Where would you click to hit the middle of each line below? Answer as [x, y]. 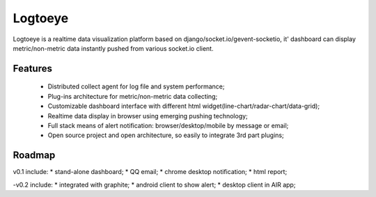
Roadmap [34, 156]
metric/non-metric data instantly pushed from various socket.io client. [113, 48]
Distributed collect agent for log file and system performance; [136, 86]
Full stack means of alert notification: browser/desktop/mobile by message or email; [168, 125]
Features [32, 69]
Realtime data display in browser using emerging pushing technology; [148, 116]
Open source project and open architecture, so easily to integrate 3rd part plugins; [166, 135]
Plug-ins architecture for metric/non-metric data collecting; [133, 96]
